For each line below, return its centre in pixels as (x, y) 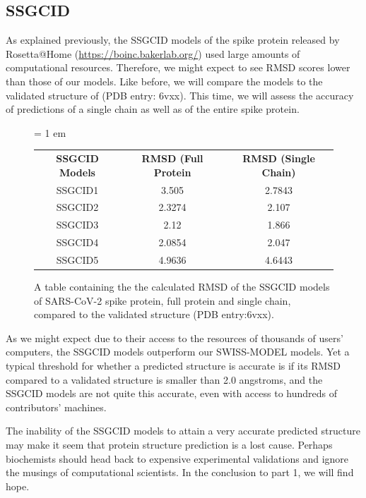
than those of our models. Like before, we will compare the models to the (164, 81)
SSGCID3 (77, 225)
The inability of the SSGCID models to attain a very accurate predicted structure (183, 431)
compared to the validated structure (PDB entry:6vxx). (154, 314)
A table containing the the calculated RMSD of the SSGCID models (182, 287)
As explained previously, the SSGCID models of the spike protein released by (173, 40)
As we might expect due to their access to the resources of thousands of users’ (175, 338)
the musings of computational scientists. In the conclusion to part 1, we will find (180, 472)
